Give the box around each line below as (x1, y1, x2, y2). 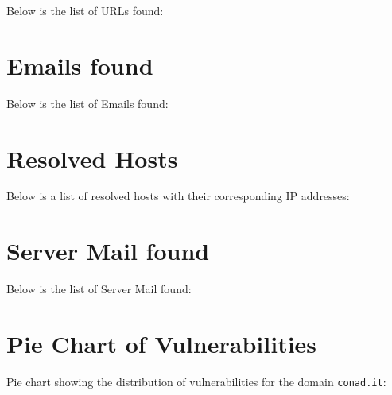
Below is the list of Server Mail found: (6, 281, 192, 297)
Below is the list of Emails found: (6, 95, 169, 111)
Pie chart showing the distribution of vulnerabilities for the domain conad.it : (6, 373, 386, 389)
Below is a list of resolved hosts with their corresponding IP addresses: (6, 188, 350, 204)
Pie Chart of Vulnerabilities (6, 327, 317, 359)
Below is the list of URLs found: (6, 2, 164, 18)
